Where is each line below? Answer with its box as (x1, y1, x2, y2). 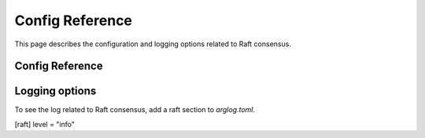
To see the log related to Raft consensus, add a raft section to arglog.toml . (14, 105, 256, 114)
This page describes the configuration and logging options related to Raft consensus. (14, 39, 291, 49)
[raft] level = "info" (14, 119, 75, 129)
